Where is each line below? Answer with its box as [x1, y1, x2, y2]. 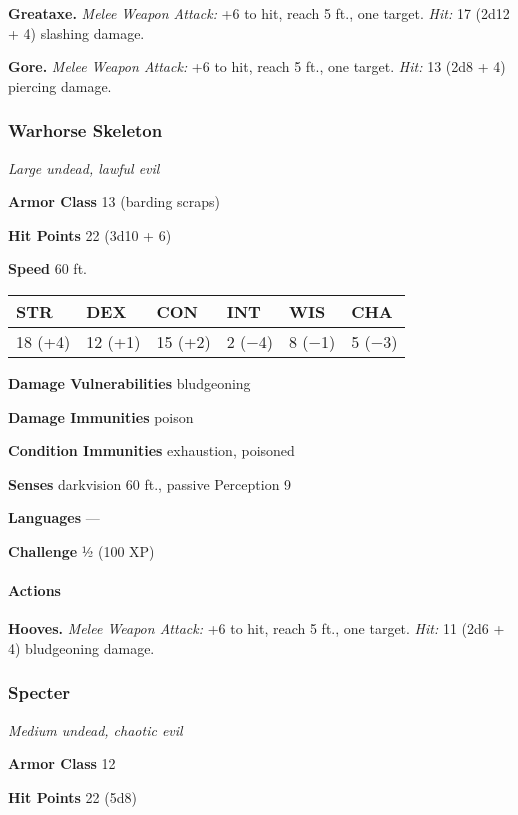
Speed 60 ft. [8, 258, 87, 279]
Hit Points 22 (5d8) [8, 786, 137, 807]
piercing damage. [8, 75, 112, 96]
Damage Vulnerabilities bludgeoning [8, 372, 251, 393]
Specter [8, 680, 71, 705]
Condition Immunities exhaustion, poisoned [8, 440, 295, 461]
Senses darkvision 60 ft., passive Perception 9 [8, 473, 292, 494]
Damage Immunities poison [8, 406, 194, 427]
